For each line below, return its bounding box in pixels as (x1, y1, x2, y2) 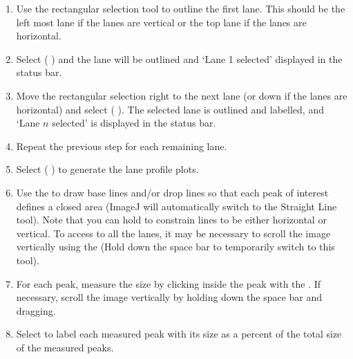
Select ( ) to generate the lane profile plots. (16, 162, 199, 176)
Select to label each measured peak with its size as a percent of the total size (16, 326, 342, 341)
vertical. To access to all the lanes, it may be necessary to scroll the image (16, 225, 331, 240)
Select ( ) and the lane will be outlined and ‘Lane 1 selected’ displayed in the (16, 51, 343, 66)
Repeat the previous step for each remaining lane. (16, 138, 227, 153)
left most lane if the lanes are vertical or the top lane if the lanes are (16, 15, 307, 29)
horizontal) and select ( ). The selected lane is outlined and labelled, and (16, 102, 324, 116)
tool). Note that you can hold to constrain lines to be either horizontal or (16, 212, 327, 227)
